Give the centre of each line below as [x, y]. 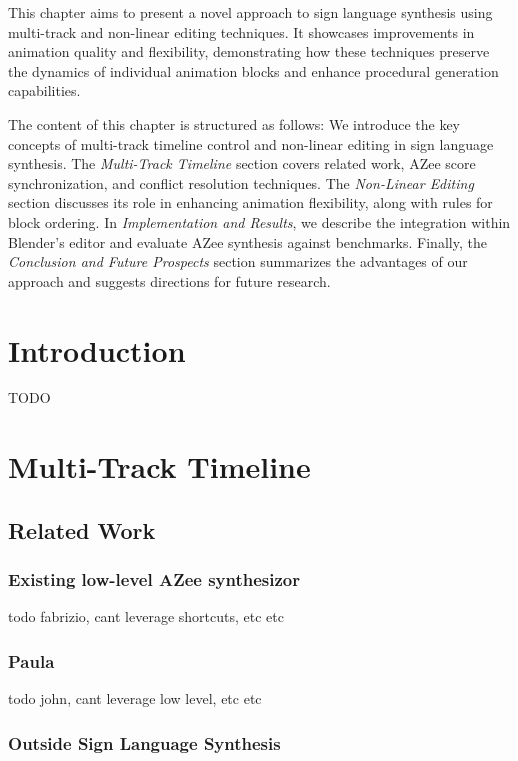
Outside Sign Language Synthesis [144, 742]
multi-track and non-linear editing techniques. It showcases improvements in [241, 31]
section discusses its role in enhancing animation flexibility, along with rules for [250, 202]
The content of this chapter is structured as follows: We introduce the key [234, 123]
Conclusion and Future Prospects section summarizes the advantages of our [238, 261]
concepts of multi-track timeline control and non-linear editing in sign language [251, 143]
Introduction [97, 349]
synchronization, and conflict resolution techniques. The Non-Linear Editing [241, 182]
